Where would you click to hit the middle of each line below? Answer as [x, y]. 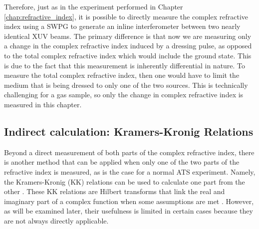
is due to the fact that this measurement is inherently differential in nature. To [125, 65]
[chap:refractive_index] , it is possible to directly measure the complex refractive [126, 16]
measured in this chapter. [43, 104]
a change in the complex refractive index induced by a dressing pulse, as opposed [128, 46]
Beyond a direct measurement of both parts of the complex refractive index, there [129, 152]
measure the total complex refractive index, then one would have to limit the [122, 75]
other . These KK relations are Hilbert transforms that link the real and [115, 191]
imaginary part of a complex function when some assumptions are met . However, [129, 201]
